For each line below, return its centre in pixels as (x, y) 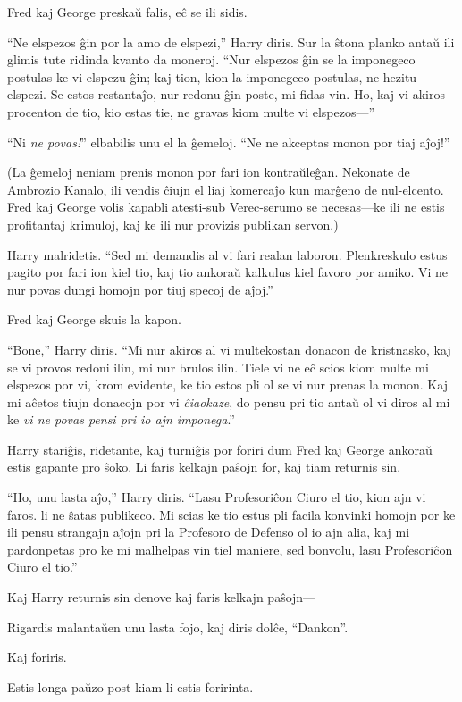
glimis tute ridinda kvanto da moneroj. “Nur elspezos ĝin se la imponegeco (211, 59)
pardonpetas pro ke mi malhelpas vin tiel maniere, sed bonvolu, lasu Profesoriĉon (230, 549)
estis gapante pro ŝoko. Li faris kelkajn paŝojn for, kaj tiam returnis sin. (204, 467)
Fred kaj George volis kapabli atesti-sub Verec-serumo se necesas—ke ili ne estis (226, 207)
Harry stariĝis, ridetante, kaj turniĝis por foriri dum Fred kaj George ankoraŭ (220, 449)
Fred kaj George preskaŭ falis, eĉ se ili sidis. (127, 12)
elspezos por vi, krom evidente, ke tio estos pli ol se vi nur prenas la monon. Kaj (227, 384)
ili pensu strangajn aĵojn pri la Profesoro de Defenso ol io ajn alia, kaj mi (209, 532)
